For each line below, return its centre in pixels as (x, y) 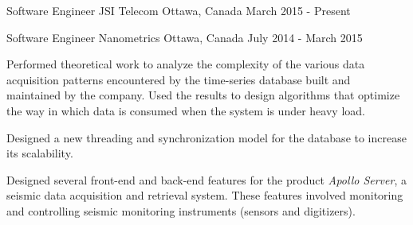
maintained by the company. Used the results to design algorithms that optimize (203, 95)
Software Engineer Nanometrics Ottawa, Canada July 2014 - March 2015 (185, 37)
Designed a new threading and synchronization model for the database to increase (206, 137)
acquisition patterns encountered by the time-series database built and (179, 79)
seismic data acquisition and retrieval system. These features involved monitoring (205, 195)
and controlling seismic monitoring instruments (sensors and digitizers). (181, 210)
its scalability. (40, 153)
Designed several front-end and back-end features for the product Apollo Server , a (206, 179)
